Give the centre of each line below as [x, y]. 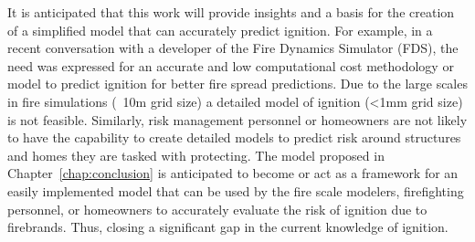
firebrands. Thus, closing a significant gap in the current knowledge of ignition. [228, 227]
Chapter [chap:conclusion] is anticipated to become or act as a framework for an [233, 173]
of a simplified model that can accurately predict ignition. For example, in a [220, 30]
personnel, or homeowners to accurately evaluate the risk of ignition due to [217, 209]
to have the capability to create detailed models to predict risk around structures [234, 137]
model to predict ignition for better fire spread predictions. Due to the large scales [237, 84]
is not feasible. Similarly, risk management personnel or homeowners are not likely [237, 119]
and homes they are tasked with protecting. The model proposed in [196, 155]
